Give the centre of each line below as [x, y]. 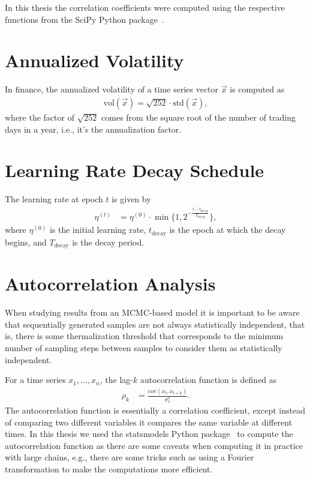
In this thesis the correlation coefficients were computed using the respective [145, 7]
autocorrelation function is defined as [208, 380]
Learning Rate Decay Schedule [135, 170]
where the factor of [40, 117]
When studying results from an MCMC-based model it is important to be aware [152, 312]
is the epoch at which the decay [228, 230]
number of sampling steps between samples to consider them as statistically [144, 348]
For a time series [35, 380]
